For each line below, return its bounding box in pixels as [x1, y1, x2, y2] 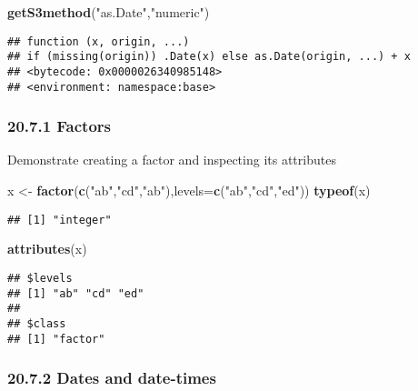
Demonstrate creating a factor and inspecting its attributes [7, 150, 336, 169]
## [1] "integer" [7, 213, 112, 226]
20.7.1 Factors [7, 115, 112, 137]
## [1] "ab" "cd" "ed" [7, 286, 144, 300]
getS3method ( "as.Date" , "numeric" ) [7, 3, 210, 21]
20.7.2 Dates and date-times [7, 366, 216, 389]
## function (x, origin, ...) [7, 35, 190, 48]
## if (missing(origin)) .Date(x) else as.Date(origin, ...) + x [7, 50, 411, 64]
